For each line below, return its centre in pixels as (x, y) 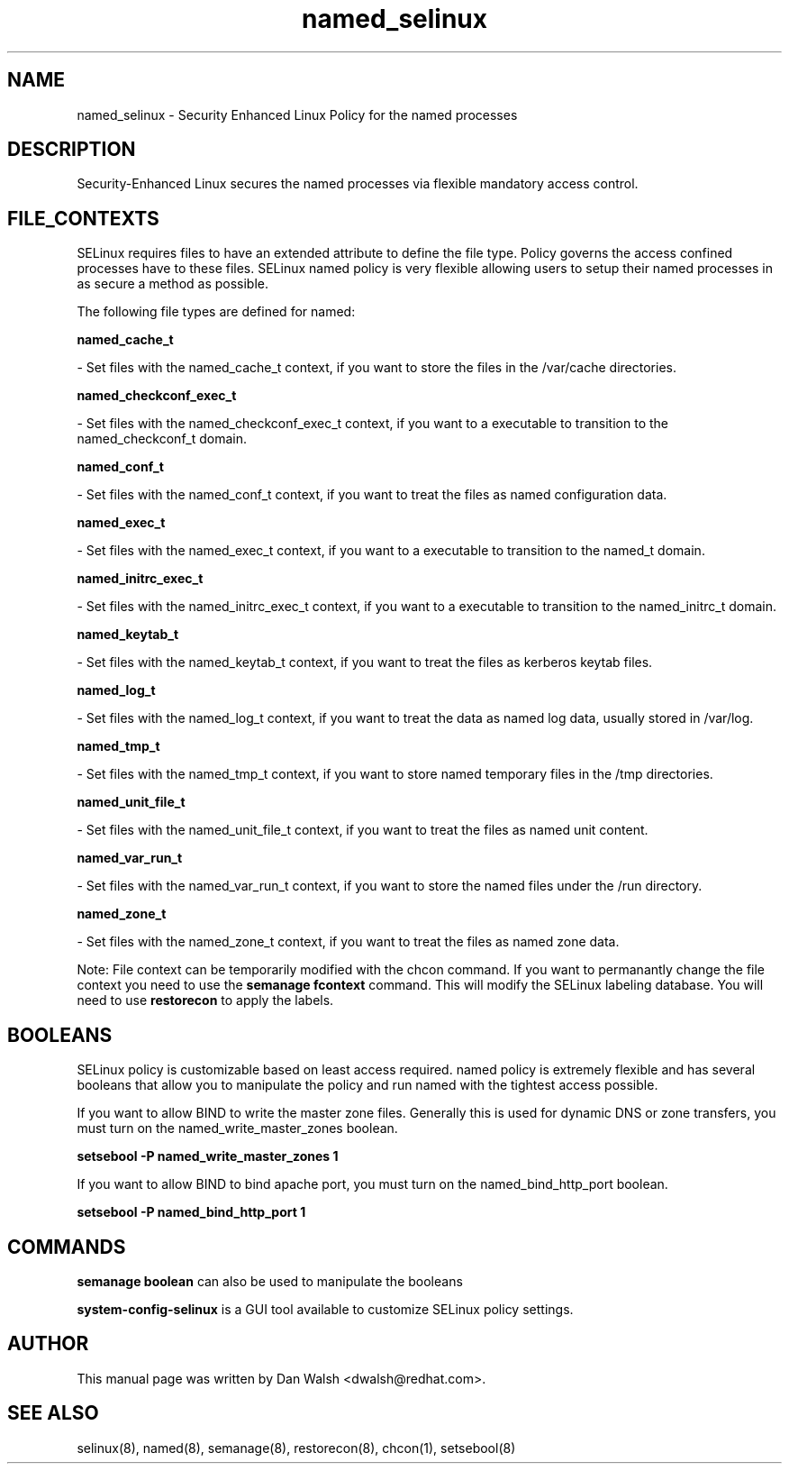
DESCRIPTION (72, 150)
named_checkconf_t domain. (162, 439)
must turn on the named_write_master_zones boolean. (237, 1128)
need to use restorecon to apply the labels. (205, 1000)
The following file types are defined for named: (216, 312)
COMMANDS (67, 1247)
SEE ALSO (53, 1413)
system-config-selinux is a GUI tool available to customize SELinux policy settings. (325, 1309)
